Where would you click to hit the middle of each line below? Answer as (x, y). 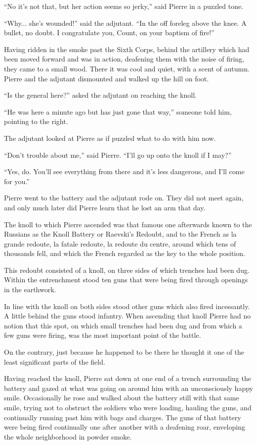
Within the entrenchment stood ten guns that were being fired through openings (126, 280)
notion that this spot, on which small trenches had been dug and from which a (123, 325)
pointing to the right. (36, 121)
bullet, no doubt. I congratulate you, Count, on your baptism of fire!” (109, 32)
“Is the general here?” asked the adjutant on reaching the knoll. (100, 95)
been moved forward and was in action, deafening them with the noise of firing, (124, 59)
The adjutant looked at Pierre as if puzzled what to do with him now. (110, 138)
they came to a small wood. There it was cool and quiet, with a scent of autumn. (127, 68)
